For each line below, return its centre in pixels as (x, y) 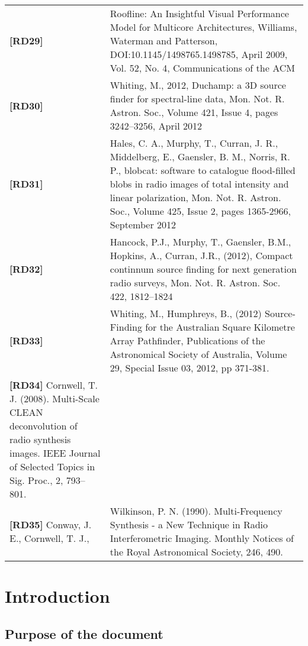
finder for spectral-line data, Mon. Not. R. (197, 98)
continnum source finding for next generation (203, 269)
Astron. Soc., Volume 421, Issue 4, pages (194, 112)
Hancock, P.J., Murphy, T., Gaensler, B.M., (200, 242)
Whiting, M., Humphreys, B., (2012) (186, 313)
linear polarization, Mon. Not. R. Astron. (195, 197)
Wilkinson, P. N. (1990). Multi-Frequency (196, 511)
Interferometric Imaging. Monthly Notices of (202, 538)
